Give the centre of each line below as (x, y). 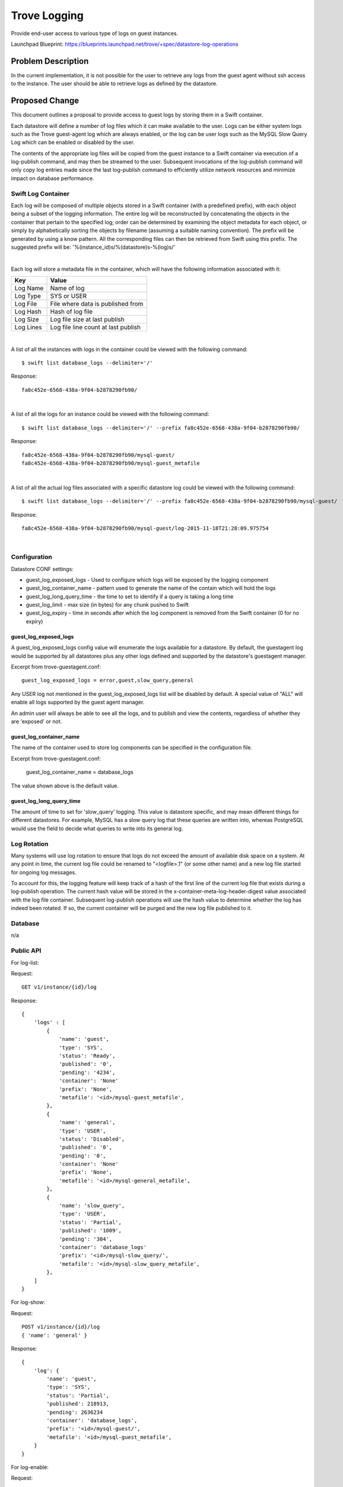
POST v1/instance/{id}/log (61, 1327)
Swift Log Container (40, 193)
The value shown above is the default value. (65, 786)
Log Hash (28, 312)
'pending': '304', (86, 1239)
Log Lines (28, 327)
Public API (26, 950)
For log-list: (25, 962)
